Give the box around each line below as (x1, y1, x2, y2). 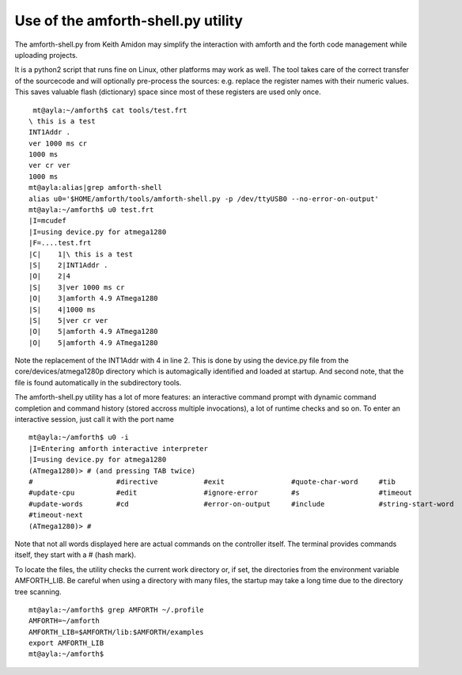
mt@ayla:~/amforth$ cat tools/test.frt (32, 105, 187, 115)
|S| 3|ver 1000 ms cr (28, 283, 125, 292)
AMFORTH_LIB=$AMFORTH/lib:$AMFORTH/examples (28, 628, 205, 636)
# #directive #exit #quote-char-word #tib (28, 477, 396, 486)
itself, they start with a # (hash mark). (14, 550, 137, 559)
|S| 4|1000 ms (28, 305, 96, 314)
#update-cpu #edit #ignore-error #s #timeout (28, 488, 413, 498)
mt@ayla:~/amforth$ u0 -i (28, 433, 130, 442)
